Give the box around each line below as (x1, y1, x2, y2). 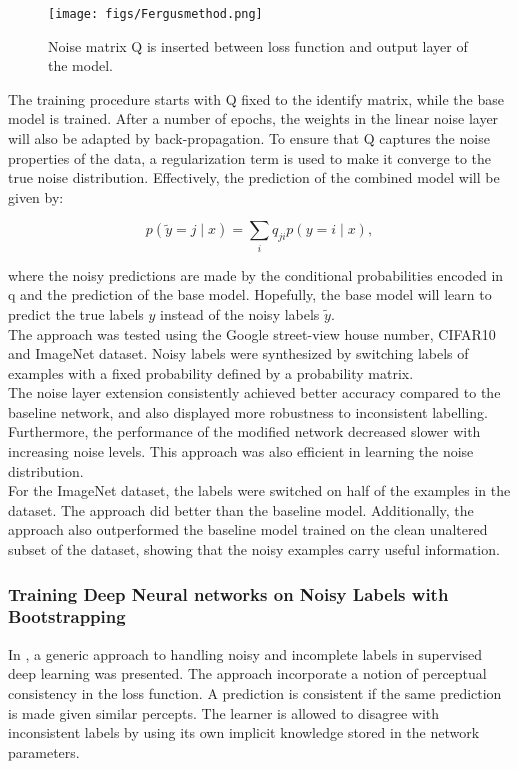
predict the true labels (8, 303, 144, 324)
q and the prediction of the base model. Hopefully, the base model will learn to (8, 284, 492, 305)
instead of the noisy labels (160, 303, 320, 324)
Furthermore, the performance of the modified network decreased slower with (8, 421, 481, 442)
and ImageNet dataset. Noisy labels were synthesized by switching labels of (8, 343, 469, 364)
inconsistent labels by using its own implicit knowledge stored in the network (8, 722, 480, 743)
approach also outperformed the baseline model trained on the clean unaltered (8, 519, 488, 540)
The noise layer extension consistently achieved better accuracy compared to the (8, 382, 501, 403)
